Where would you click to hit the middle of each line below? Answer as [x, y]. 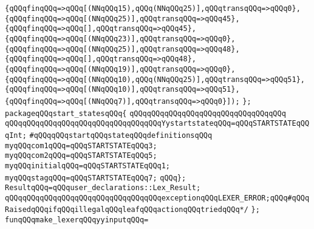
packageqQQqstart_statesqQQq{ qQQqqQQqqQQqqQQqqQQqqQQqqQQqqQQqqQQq [145, 113]
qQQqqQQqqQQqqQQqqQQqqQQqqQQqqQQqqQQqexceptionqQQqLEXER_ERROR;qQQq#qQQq [157, 198]
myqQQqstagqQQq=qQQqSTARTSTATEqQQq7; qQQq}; [96, 178]
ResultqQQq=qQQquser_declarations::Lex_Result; [103, 188]
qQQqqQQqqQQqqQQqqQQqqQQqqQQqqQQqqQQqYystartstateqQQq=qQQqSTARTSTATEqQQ [157, 124]
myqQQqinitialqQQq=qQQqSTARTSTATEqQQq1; [88, 166]
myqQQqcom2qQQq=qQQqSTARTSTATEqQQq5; [81, 156]
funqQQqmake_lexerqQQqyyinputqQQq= [77, 220]
